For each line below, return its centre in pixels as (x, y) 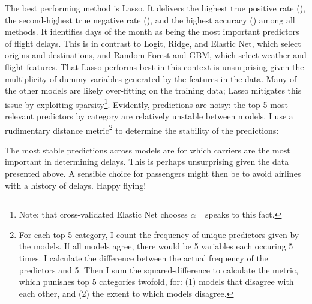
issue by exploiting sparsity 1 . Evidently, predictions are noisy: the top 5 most (146, 103)
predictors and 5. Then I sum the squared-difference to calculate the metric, (158, 270)
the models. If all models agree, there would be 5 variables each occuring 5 (156, 246)
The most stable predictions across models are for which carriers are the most (148, 150)
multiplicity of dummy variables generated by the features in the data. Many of (151, 78)
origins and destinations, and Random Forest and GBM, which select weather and (156, 55)
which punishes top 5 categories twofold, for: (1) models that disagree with (156, 282)
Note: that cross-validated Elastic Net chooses (103, 214)
